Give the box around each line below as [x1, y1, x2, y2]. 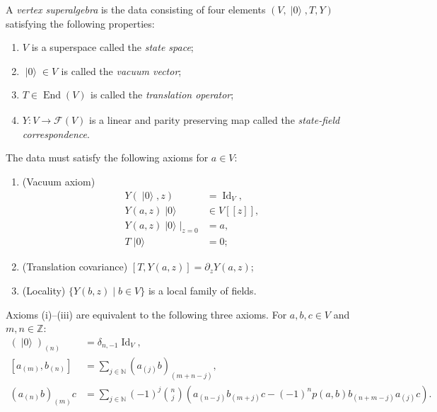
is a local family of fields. [148, 283, 257, 298]
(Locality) [22, 283, 66, 298]
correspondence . [22, 126, 90, 141]
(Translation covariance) [22, 259, 128, 274]
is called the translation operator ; [91, 87, 234, 102]
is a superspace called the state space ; [31, 40, 194, 55]
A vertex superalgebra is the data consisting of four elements [6, 2, 266, 16]
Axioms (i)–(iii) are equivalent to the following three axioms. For [6, 307, 287, 321]
